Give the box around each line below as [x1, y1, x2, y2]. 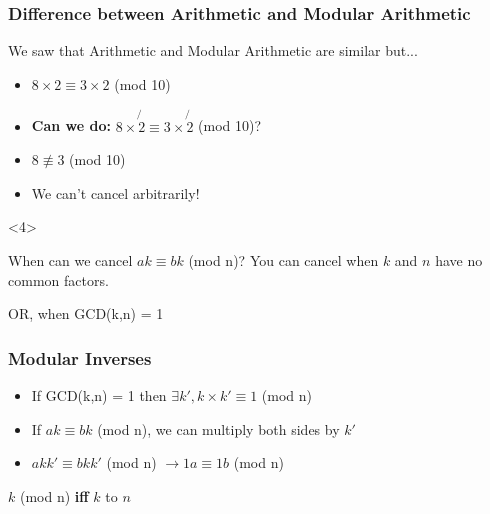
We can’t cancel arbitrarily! [31, 182, 200, 203]
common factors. [8, 269, 109, 290]
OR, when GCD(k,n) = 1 [8, 303, 164, 324]
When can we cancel [8, 250, 133, 270]
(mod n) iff [19, 485, 89, 506]
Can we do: [31, 115, 111, 136]
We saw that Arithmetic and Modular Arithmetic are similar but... [8, 40, 418, 61]
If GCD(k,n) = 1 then [31, 385, 167, 405]
